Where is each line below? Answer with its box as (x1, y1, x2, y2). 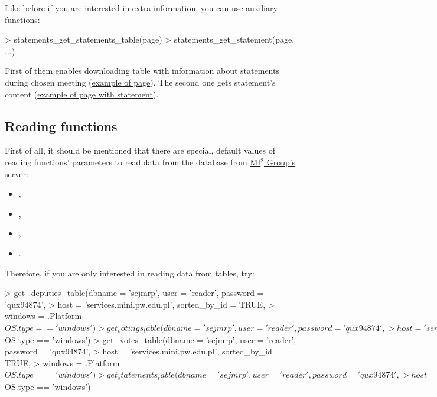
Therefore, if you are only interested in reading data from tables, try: (5, 266, 255, 279)
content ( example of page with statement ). (5, 87, 159, 100)
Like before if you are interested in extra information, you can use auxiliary (5, 2, 278, 14)
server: (5, 167, 28, 180)
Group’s (266, 155, 296, 168)
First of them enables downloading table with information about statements (5, 64, 279, 77)
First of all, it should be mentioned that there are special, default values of (5, 144, 275, 157)
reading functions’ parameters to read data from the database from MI (5, 155, 261, 168)
